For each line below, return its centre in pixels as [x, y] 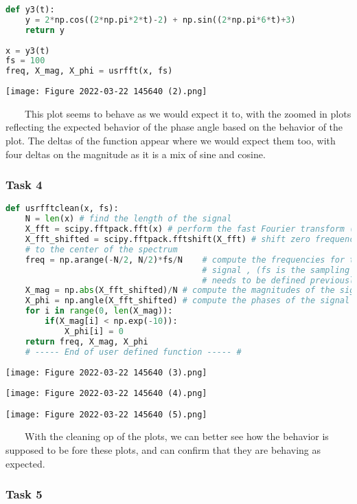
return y [45, 30]
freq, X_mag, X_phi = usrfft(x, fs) [89, 71]
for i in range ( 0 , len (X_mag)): [99, 311]
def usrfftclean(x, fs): [62, 209]
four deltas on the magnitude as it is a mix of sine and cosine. [136, 154]
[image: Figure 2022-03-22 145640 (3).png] [106, 372]
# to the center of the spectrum [101, 249]
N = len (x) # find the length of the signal [128, 219]
